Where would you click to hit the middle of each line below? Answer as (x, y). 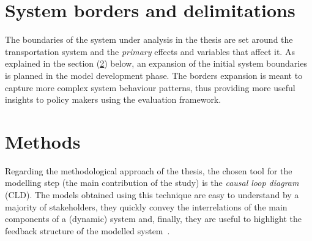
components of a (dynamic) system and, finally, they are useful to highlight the (153, 219)
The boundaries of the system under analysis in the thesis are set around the (149, 39)
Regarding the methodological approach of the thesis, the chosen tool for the (149, 170)
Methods (43, 141)
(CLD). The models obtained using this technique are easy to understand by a (152, 195)
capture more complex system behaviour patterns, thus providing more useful (150, 87)
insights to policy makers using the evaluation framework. (113, 99)
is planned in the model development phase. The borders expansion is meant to (154, 75)
